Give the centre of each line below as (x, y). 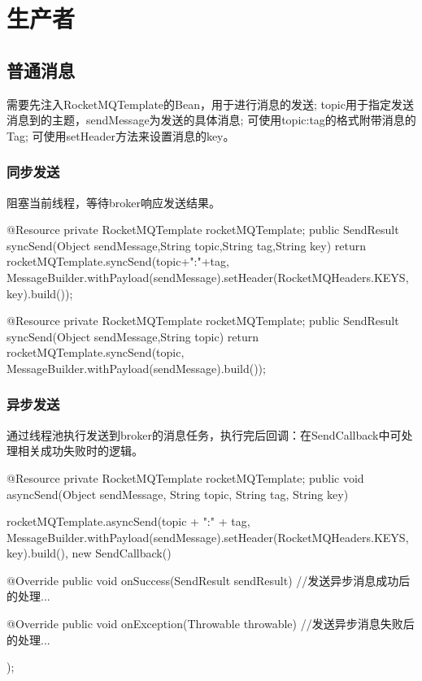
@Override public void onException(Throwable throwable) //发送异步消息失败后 (211, 624)
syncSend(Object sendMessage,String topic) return (133, 336)
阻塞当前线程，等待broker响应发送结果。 (113, 202)
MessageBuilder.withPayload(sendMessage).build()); (136, 368)
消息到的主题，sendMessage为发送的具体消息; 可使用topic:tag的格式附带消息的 (211, 120)
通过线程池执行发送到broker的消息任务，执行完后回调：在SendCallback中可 (204, 434)
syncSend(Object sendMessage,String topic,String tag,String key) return (186, 245)
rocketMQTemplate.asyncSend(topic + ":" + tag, (128, 521)
